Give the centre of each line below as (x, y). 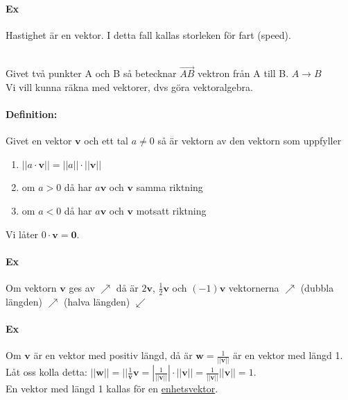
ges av (82, 287)
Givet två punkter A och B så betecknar (91, 73)
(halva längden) (97, 301)
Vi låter (22, 234)
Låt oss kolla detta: (46, 372)
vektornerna (254, 287)
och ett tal (106, 141)
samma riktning (169, 187)
